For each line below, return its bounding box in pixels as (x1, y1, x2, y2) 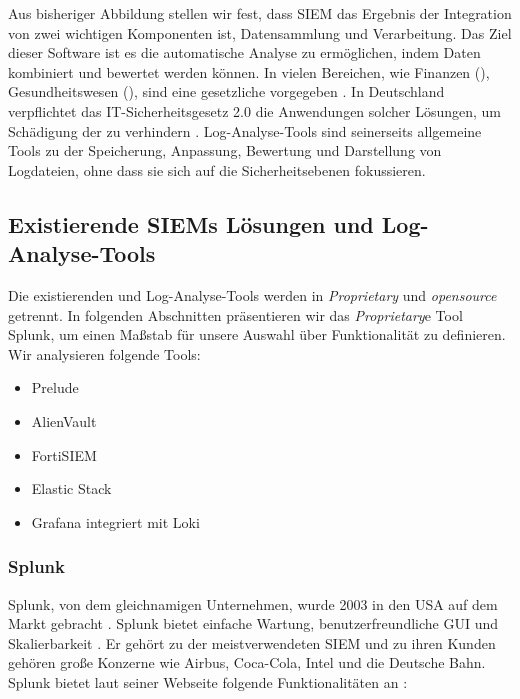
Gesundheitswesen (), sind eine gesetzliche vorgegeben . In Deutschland (8, 81, 445, 102)
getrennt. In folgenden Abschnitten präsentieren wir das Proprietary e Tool (8, 304, 463, 325)
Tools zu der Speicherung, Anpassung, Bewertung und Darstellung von (8, 140, 442, 161)
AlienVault (31, 410, 97, 431)
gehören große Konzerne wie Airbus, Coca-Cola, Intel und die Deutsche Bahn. (8, 652, 486, 673)
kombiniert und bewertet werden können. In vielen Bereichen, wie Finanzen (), (8, 61, 490, 82)
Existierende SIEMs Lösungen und (8, 208, 374, 239)
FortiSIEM (31, 444, 97, 465)
